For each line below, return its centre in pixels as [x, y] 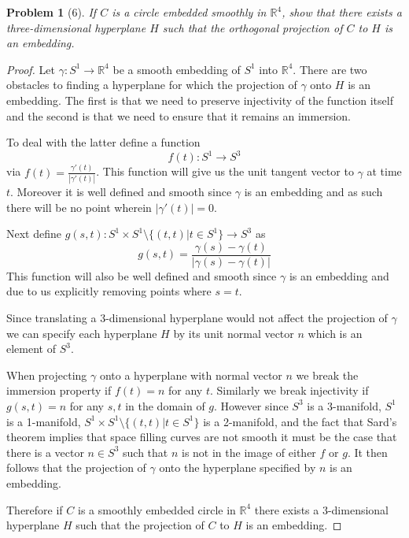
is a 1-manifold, [44, 421]
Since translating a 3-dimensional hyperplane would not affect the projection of [197, 317]
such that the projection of [140, 525]
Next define [34, 234]
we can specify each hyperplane [82, 333]
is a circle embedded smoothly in [189, 12]
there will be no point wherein [79, 207]
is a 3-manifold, [344, 405]
